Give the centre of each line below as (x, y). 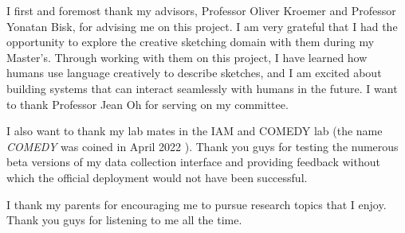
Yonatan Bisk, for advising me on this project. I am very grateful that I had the (202, 26)
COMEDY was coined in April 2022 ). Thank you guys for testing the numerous (202, 146)
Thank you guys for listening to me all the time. (124, 220)
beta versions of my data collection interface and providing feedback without (193, 162)
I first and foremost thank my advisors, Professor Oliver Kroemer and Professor (201, 10)
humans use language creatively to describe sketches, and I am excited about (194, 73)
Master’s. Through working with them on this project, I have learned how (187, 57)
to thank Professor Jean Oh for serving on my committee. (147, 104)
